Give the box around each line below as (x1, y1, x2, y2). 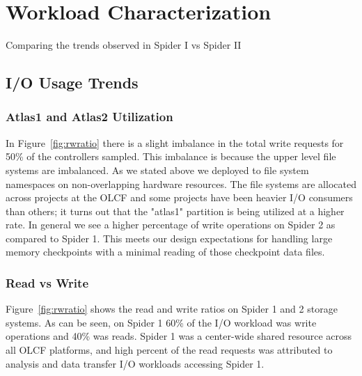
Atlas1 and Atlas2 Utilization (6, 108, 173, 125)
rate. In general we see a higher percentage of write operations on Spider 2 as (6, 217, 336, 232)
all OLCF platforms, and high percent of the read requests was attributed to (6, 343, 333, 357)
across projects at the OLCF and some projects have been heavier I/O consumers (6, 190, 353, 205)
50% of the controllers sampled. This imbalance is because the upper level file (6, 149, 336, 164)
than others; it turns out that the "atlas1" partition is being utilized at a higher (6, 203, 345, 218)
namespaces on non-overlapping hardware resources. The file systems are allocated (6, 176, 356, 191)
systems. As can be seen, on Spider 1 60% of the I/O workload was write (6, 315, 317, 329)
